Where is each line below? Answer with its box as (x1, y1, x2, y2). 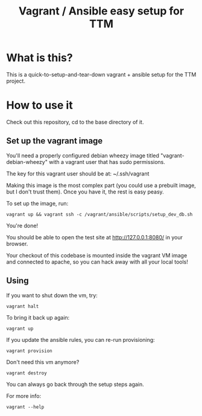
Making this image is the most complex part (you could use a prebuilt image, (6, 181, 196, 189)
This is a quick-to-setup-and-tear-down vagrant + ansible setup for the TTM (6, 71, 197, 78)
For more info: (6, 392, 41, 399)
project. (6, 77, 26, 84)
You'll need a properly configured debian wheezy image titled (6, 152, 160, 159)
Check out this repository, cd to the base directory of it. (6, 118, 144, 125)
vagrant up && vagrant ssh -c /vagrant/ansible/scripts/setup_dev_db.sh (6, 211, 193, 218)
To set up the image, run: (6, 200, 69, 207)
